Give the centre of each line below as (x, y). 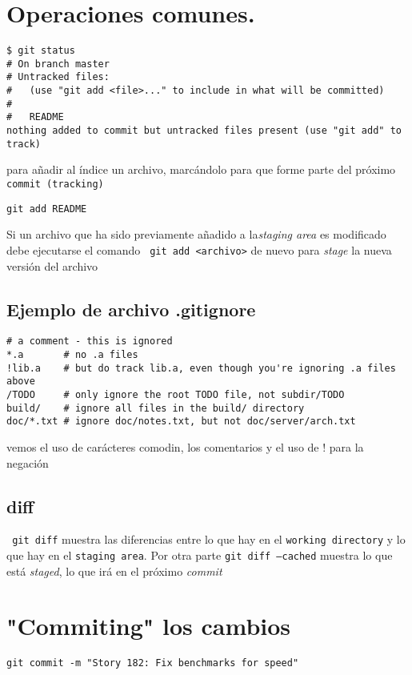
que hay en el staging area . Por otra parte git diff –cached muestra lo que (200, 554)
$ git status (41, 51)
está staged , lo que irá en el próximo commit (114, 571)
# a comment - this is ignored (90, 342)
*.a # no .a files (72, 354)
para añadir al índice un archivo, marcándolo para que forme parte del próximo (201, 169)
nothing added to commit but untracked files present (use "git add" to (204, 131)
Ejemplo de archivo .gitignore (131, 309)
